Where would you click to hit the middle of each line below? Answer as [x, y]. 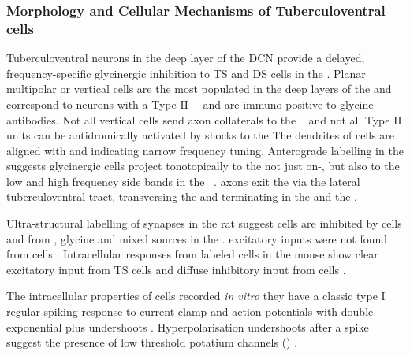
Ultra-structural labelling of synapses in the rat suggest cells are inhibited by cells [204, 223]
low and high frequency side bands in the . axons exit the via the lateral [183, 181]
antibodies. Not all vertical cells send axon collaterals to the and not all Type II [204, 119]
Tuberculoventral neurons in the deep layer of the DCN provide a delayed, [186, 58]
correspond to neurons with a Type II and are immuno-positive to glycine [190, 104]
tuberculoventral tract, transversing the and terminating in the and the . [182, 197]
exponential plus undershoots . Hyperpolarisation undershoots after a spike [188, 326]
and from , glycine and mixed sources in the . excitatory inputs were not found [197, 238]
